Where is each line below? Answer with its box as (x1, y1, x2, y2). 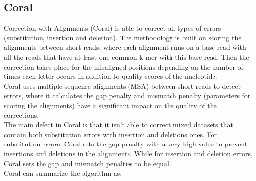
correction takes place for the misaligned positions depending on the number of (4, 61, 243, 72)
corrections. (4, 109, 39, 120)
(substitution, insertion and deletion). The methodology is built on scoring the (4, 32, 242, 42)
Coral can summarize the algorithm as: (4, 168, 122, 178)
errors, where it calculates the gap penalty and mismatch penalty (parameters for (4, 90, 251, 101)
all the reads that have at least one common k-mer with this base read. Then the (4, 51, 249, 62)
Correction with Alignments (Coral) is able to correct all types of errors (4, 23, 221, 33)
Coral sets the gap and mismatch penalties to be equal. (4, 158, 171, 168)
